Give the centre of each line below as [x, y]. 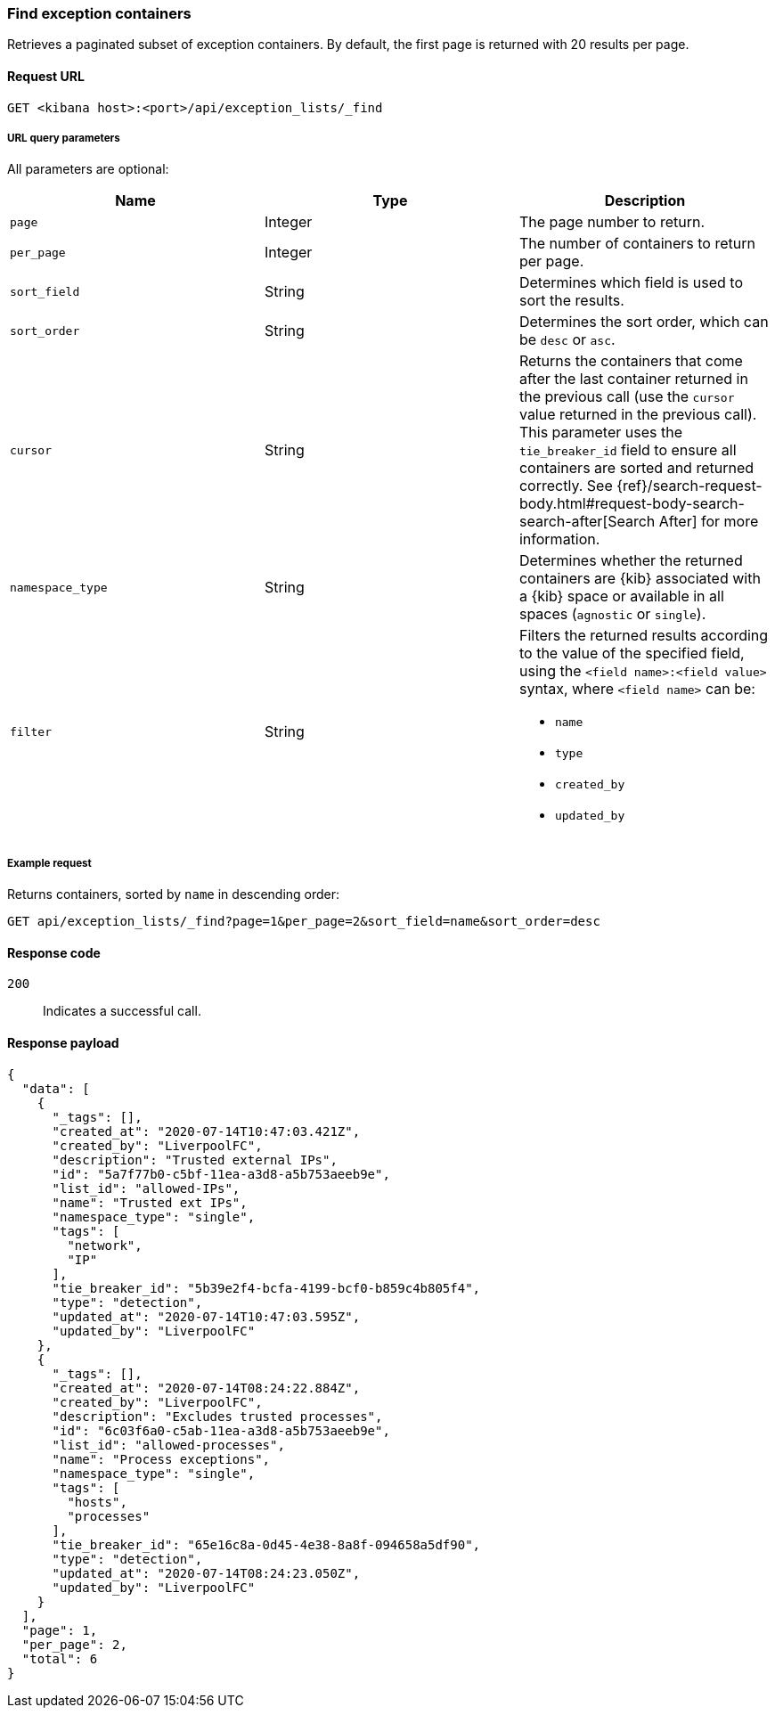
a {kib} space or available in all [621, 596]
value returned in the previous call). [638, 415]
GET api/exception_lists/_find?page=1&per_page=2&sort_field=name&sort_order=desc [304, 922]
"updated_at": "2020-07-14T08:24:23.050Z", [206, 1573]
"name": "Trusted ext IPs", [150, 1202]
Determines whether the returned [631, 561]
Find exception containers [99, 13]
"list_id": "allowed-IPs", [146, 1188]
